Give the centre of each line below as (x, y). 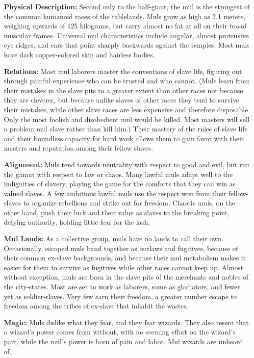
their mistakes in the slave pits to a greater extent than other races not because (124, 90)
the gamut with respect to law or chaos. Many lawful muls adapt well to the (118, 174)
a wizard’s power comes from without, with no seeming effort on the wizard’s (120, 332)
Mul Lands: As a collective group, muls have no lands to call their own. (114, 239)
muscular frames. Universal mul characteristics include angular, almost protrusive (127, 35)
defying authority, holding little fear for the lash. (77, 222)
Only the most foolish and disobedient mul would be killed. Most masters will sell (127, 119)
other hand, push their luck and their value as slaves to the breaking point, (117, 212)
